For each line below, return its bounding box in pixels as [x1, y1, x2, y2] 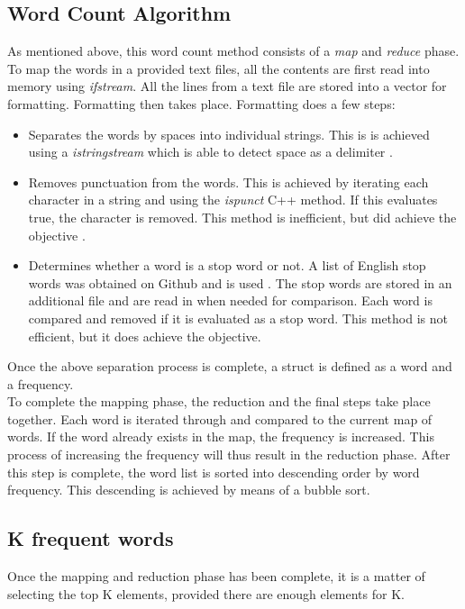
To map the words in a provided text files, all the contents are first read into [7, 59, 430, 77]
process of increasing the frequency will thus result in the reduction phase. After [7, 445, 451, 464]
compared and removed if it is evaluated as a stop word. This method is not [28, 308, 448, 327]
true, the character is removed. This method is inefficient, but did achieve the [28, 207, 457, 226]
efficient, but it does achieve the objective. [28, 326, 261, 345]
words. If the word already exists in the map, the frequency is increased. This [7, 427, 434, 446]
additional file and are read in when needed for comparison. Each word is [28, 291, 433, 310]
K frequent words [7, 524, 174, 552]
